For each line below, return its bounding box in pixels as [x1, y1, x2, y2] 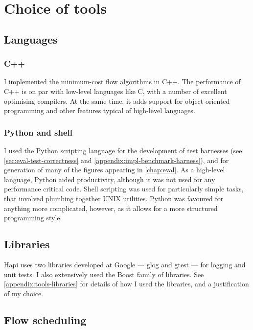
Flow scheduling [4, 312, 87, 327]
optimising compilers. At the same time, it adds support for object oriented [4, 95, 230, 106]
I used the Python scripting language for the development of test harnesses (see [4, 145, 242, 155]
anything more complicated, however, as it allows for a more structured [4, 203, 218, 213]
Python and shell [4, 126, 72, 138]
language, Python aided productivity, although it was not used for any [4, 174, 215, 184]
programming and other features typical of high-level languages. [4, 105, 195, 116]
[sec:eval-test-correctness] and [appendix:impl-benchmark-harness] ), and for [4, 155, 229, 165]
